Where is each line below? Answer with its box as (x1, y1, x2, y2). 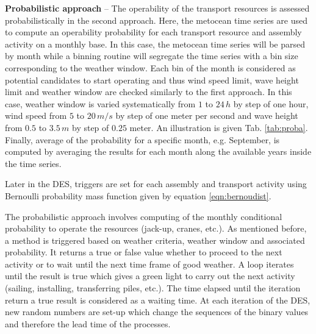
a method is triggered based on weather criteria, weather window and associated (5, 233, 305, 246)
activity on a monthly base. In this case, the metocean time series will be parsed (5, 37, 306, 50)
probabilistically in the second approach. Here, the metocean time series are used (5, 13, 307, 26)
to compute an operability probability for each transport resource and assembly (5, 26, 302, 38)
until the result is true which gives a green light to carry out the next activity (5, 269, 295, 282)
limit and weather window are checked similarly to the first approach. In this (5, 85, 292, 98)
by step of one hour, (233, 97, 309, 110)
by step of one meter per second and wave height (115, 109, 298, 122)
